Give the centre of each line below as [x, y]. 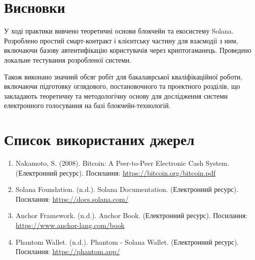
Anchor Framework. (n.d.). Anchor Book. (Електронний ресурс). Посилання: [131, 215]
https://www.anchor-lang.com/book [70, 225]
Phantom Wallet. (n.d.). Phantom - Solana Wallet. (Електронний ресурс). [127, 241]
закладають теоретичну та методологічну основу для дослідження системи [116, 95]
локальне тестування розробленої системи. [68, 59]
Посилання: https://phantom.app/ [68, 251]
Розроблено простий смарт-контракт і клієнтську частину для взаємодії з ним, [121, 40]
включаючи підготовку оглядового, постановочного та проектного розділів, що [122, 86]
